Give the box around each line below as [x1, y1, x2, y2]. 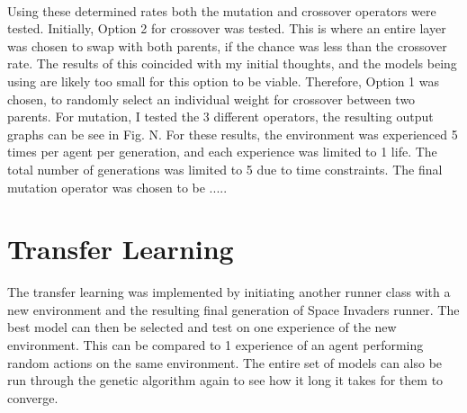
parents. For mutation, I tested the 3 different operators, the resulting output [7, 107, 434, 126]
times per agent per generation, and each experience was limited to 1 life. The [7, 142, 437, 161]
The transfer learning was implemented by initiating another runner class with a [7, 283, 451, 301]
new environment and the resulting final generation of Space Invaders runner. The [7, 300, 460, 319]
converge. [7, 388, 58, 407]
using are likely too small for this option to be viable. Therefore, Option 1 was [7, 71, 439, 90]
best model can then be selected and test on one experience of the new [7, 318, 397, 337]
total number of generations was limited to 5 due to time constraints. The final [7, 159, 443, 178]
